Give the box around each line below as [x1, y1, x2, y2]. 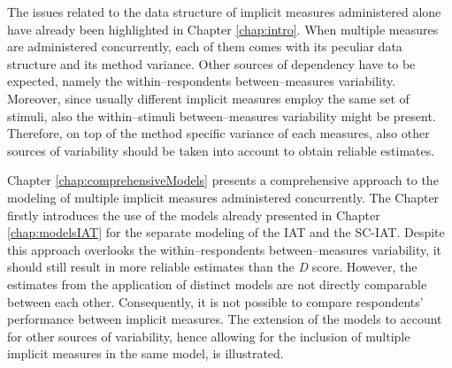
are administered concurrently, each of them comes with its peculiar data [7, 37, 402, 56]
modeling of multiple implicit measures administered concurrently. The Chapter [7, 188, 440, 206]
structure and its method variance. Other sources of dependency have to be [7, 54, 416, 73]
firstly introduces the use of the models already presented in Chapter [7, 205, 380, 224]
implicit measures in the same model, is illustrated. [7, 344, 284, 363]
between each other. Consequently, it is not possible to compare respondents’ [7, 292, 424, 310]
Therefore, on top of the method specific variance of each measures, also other [7, 124, 430, 142]
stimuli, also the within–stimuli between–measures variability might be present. [7, 106, 436, 125]
